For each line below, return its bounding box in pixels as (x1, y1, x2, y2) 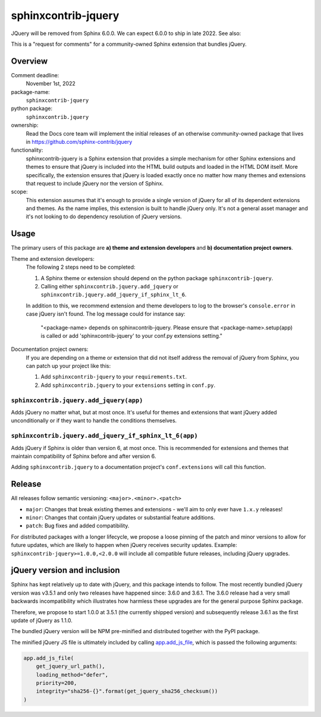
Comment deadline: (11, 71, 59, 78)
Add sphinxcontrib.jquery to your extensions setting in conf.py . (40, 381, 216, 389)
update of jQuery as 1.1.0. (11, 617, 73, 624)
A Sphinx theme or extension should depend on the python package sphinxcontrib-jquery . (40, 274, 273, 282)
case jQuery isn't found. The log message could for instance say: (26, 310, 185, 317)
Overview (11, 56, 48, 66)
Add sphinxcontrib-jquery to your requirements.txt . (40, 373, 187, 380)
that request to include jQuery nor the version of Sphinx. (26, 180, 163, 187)
